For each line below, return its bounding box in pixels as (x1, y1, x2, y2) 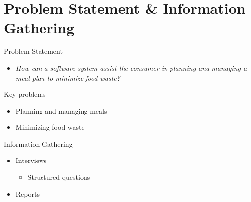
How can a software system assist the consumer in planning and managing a (15, 62, 247, 73)
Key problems (4, 89, 46, 99)
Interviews (15, 155, 47, 165)
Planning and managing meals (15, 105, 107, 116)
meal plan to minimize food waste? (15, 72, 120, 82)
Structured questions (27, 172, 90, 182)
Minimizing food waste (15, 122, 84, 132)
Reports (15, 188, 40, 199)
